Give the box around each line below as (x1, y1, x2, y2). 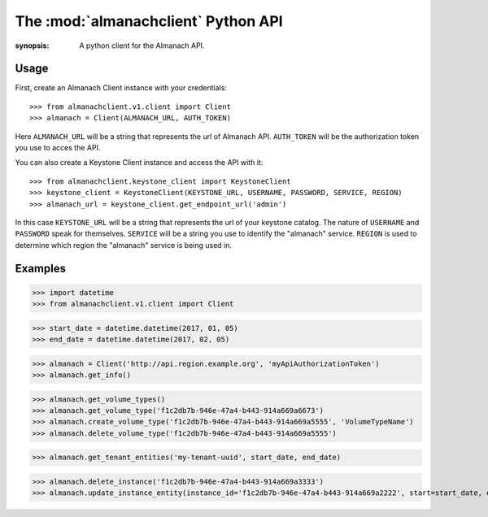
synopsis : (15, 41, 50, 50)
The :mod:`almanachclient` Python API (15, 12, 284, 30)
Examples (15, 261, 67, 276)
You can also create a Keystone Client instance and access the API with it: (15, 158, 264, 167)
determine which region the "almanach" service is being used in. (15, 240, 232, 250)
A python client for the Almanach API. (79, 41, 205, 50)
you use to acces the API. (15, 143, 101, 153)
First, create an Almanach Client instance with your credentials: (15, 83, 228, 93)
